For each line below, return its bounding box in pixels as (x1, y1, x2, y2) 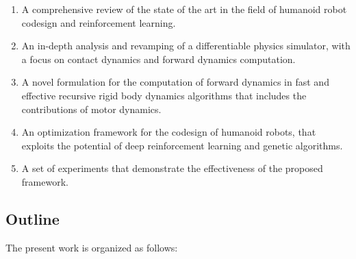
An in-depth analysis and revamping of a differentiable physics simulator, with (21, 38, 351, 53)
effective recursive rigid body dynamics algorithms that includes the (21, 88, 307, 102)
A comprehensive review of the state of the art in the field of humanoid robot (21, 2, 347, 16)
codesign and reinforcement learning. (21, 15, 176, 29)
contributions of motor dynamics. (21, 101, 162, 116)
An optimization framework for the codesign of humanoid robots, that (21, 125, 316, 139)
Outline (5, 208, 60, 229)
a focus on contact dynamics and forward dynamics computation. (21, 51, 296, 66)
